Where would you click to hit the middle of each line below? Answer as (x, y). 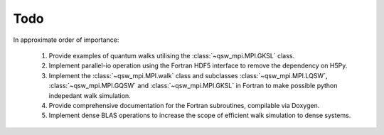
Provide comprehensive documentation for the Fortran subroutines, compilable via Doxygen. (184, 105)
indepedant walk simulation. (90, 95)
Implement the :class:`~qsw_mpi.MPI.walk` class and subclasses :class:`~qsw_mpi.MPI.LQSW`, (188, 75)
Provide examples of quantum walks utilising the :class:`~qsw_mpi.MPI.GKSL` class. (172, 55)
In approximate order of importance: (66, 40)
